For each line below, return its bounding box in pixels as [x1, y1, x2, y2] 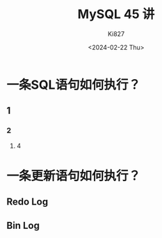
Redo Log [6, 196, 49, 208]
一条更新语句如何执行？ [6, 168, 141, 184]
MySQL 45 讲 [77, 6, 155, 22]
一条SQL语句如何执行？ [6, 77, 140, 92]
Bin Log [6, 219, 40, 231]
